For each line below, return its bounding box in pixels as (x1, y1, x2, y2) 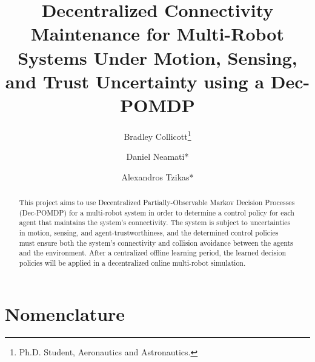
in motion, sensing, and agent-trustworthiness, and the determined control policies (19, 228, 279, 238)
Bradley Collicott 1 (124, 128, 191, 142)
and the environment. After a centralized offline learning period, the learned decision (19, 248, 287, 258)
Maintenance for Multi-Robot (31, 21, 284, 46)
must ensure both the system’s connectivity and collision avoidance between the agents (19, 237, 293, 248)
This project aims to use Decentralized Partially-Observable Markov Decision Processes (19, 197, 295, 208)
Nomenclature (5, 301, 125, 326)
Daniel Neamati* (126, 150, 189, 163)
